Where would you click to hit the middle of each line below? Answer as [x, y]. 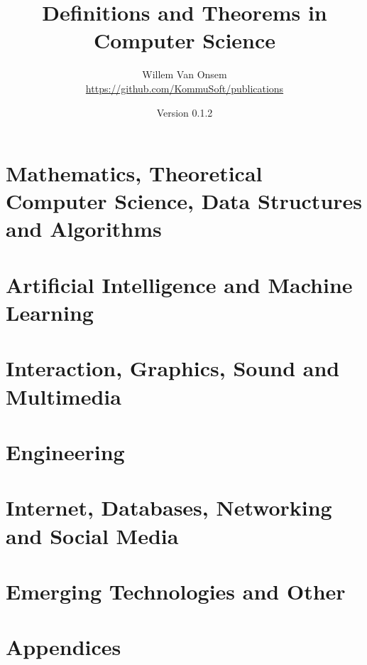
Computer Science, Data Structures [184, 201]
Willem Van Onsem [185, 74]
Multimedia [64, 396]
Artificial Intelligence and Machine [179, 284]
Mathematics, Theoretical [134, 173]
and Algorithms [84, 229]
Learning [50, 313]
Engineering [65, 451]
